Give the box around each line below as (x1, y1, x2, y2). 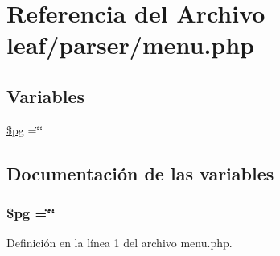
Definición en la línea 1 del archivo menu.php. (6, 234, 233, 251)
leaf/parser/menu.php (6, 28, 255, 61)
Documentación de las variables (6, 160, 274, 185)
